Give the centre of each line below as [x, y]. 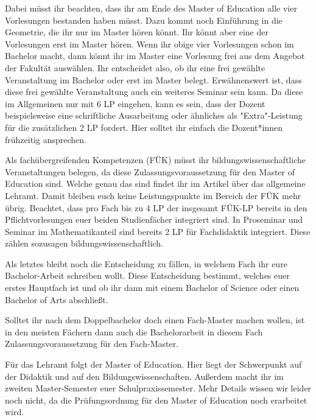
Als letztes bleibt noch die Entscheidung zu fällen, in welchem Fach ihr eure [146, 263]
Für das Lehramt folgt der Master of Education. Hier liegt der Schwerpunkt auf [153, 364]
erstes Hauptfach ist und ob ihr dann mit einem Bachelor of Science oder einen [152, 288]
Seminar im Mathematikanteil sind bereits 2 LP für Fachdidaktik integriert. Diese [158, 231]
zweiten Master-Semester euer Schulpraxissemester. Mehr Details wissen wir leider [158, 388]
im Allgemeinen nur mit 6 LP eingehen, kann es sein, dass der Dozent [135, 103]
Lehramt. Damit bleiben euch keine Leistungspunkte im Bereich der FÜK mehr [153, 195]
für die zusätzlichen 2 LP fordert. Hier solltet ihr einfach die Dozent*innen [144, 127]
